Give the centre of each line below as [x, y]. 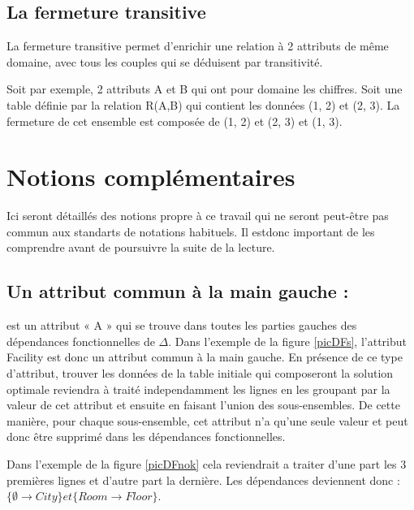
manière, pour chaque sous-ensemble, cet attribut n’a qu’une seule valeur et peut [207, 420]
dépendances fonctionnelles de [81, 341]
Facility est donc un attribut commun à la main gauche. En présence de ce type [205, 357]
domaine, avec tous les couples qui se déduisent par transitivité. [165, 61]
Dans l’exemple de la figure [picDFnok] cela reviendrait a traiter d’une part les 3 [207, 464]
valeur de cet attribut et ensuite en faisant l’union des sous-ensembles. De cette [203, 405]
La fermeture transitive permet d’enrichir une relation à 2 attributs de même [198, 46]
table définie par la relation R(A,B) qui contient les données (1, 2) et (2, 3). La [203, 104]
